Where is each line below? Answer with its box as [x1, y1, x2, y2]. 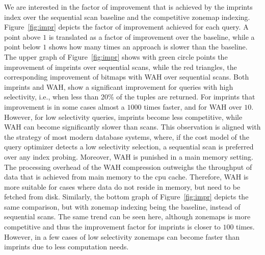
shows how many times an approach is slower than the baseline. [48, 41, 248, 52]
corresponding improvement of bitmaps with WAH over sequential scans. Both [4, 71, 249, 82]
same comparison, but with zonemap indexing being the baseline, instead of [4, 201, 241, 212]
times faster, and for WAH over [144, 101, 242, 112]
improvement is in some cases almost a [4, 101, 125, 112]
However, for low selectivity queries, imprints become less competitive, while [4, 111, 243, 122]
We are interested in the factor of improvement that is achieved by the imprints [4, 2, 253, 12]
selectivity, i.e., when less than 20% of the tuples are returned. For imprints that [4, 91, 255, 102]
